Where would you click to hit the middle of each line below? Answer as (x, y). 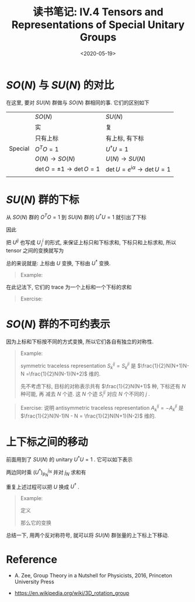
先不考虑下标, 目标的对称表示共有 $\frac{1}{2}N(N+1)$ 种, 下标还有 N (103, 386)
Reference (32, 559)
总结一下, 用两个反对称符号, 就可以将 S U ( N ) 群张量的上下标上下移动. (88, 535)
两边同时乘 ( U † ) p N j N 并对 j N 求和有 (46, 473)
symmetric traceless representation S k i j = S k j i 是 (78, 366)
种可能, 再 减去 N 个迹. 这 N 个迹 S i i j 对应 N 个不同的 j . (85, 394)
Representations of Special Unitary (98, 25)
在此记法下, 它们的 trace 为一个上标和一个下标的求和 (69, 287)
